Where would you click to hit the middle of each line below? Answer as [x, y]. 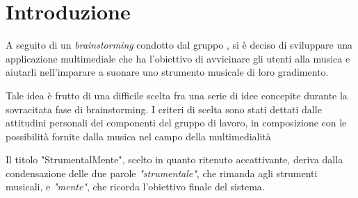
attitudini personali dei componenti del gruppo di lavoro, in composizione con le [176, 123]
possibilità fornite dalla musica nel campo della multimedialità [138, 136]
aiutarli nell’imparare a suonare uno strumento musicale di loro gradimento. [167, 72]
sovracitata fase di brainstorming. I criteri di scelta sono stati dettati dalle [164, 109]
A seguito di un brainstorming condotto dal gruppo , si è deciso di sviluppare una [179, 45]
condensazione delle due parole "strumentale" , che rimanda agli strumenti [162, 173]
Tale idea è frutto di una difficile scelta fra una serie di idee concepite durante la [177, 95]
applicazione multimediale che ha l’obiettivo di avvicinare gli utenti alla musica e [178, 58]
